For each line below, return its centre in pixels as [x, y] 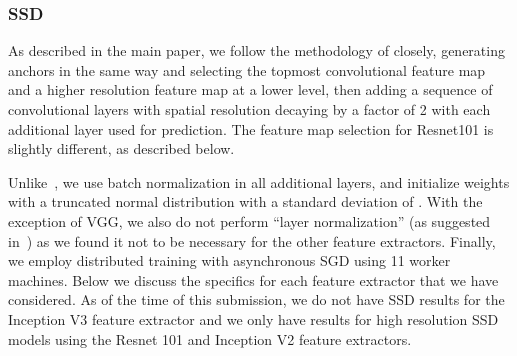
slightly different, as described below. [121, 148]
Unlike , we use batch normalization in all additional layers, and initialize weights [259, 181]
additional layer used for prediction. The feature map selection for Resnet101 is [251, 128]
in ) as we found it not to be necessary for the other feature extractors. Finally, [252, 240]
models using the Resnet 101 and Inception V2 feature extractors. [210, 338]
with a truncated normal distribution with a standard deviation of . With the [245, 201]
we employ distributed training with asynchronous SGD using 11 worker [229, 260]
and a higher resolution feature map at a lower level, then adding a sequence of [250, 89]
